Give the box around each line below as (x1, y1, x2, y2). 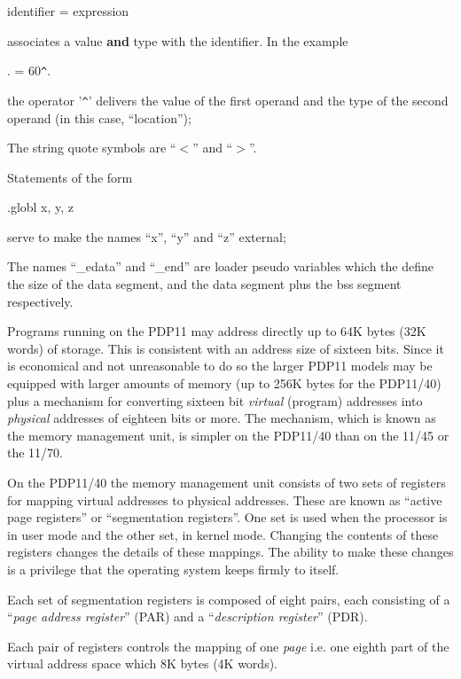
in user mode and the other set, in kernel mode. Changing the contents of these (7, 525, 439, 543)
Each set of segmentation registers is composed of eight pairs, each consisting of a (7, 589, 450, 608)
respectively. (7, 292, 74, 310)
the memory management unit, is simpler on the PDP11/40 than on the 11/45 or (7, 425, 449, 444)
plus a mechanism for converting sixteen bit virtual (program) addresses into (7, 391, 423, 410)
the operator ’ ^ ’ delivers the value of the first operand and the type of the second (7, 90, 449, 109)
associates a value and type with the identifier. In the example (7, 31, 348, 50)
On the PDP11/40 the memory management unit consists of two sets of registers (7, 473, 446, 491)
